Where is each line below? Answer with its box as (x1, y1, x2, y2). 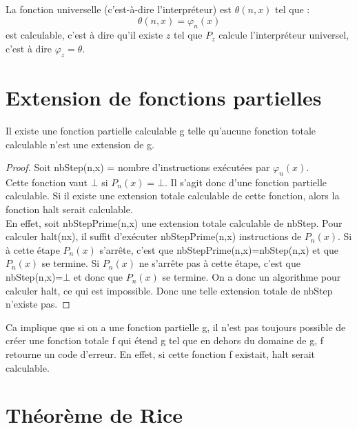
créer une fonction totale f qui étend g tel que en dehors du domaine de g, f (6, 333, 324, 348)
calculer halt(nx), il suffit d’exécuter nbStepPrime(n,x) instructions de (6, 229, 302, 243)
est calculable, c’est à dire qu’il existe (6, 28, 163, 42)
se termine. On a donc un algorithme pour (162, 270, 341, 284)
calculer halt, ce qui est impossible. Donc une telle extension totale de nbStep (6, 283, 333, 297)
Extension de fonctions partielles (6, 83, 322, 111)
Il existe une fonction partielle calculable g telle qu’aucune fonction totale (6, 123, 316, 137)
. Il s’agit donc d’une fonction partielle (165, 174, 327, 189)
